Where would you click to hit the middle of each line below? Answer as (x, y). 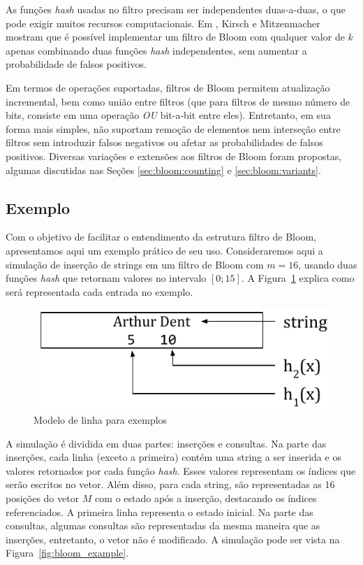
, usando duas (328, 264)
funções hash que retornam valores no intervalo (106, 278)
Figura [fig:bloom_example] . (67, 553)
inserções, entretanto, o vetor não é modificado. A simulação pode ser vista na (173, 539)
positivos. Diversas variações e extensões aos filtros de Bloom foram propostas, (174, 156)
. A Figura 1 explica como (298, 278)
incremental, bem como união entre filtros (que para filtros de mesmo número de (178, 101)
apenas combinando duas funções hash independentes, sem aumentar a (156, 50)
